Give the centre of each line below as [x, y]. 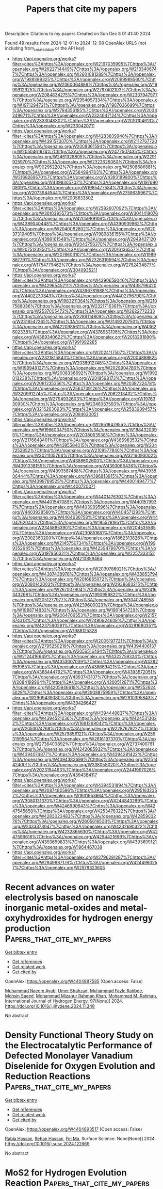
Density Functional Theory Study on [79, 1035]
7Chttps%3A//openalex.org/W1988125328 [54, 630]
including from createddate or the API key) [45, 48]
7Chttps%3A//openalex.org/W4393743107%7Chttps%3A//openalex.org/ [85, 677]
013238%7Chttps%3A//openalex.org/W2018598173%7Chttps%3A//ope [84, 378]
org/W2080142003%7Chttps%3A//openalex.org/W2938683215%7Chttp [85, 584]
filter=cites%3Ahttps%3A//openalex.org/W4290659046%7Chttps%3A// [85, 280]
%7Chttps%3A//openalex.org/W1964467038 [57, 847]
